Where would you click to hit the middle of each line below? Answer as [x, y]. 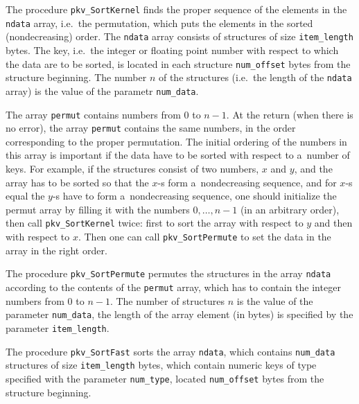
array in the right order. [56, 250]
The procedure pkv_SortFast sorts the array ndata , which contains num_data [170, 351]
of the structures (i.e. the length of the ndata [255, 77]
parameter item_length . [58, 327]
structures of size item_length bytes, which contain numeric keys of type [161, 365]
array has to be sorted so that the [77, 182]
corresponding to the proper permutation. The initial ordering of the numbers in [176, 141]
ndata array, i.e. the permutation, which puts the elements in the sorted [159, 23]
